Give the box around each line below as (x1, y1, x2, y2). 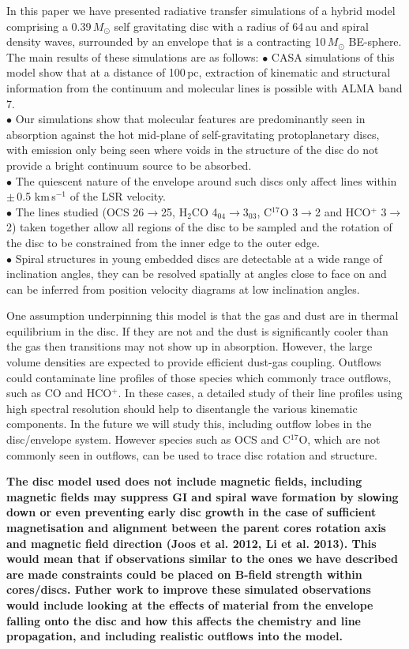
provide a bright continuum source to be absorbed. (6, 156, 252, 173)
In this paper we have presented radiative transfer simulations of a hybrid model (6, 2, 396, 18)
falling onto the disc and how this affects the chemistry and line (6, 612, 361, 628)
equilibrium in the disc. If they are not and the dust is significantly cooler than (6, 322, 388, 339)
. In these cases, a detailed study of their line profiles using (118, 385, 403, 401)
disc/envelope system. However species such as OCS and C (6, 431, 291, 448)
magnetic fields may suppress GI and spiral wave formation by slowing (6, 488, 399, 505)
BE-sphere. (348, 33, 402, 50)
